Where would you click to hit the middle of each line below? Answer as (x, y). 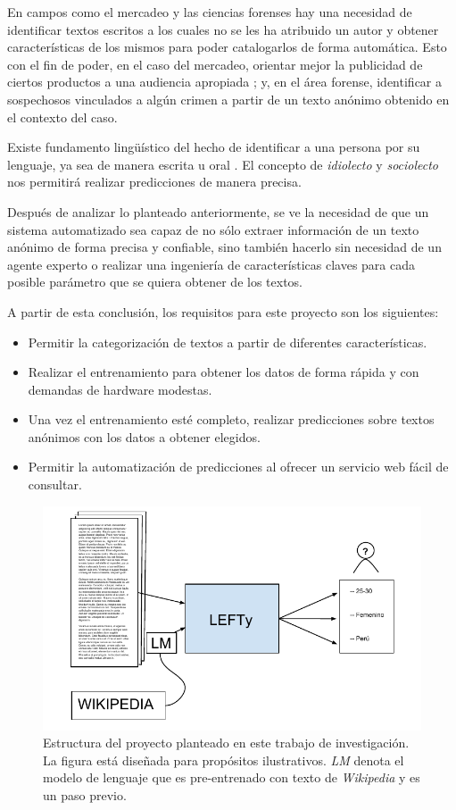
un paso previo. (85, 795)
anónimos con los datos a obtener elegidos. (144, 436)
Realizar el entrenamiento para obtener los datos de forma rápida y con (224, 372)
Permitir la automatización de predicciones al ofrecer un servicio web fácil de (238, 467)
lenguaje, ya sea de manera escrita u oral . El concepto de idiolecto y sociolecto (223, 164)
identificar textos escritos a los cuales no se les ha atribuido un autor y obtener (223, 29)
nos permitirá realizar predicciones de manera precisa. (154, 182)
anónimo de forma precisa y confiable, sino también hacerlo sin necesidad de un (224, 247)
